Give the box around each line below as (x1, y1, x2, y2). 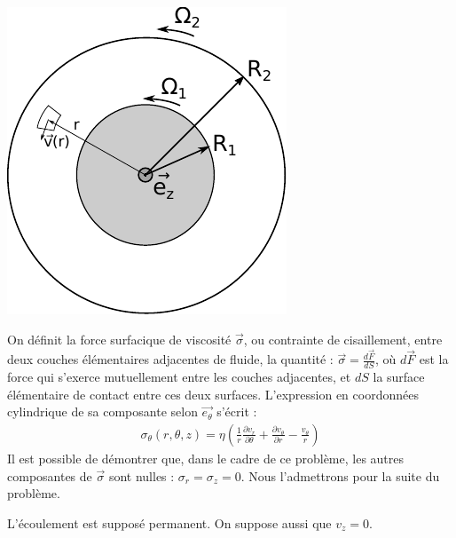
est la (419, 350, 449, 368)
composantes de (7, 466, 92, 485)
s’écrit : (216, 402, 257, 421)
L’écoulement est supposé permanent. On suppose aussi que (7, 513, 332, 532)
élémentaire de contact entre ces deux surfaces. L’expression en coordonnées (7, 384, 419, 403)
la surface (373, 368, 425, 386)
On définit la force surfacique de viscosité (7, 329, 232, 348)
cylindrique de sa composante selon (7, 402, 198, 421)
